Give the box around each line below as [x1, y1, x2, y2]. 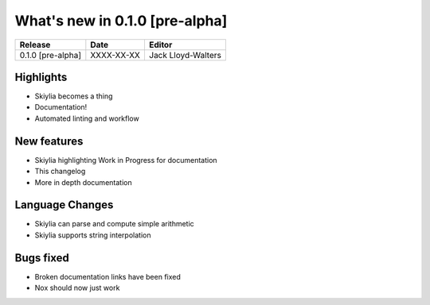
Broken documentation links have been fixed [34, 272, 181, 281]
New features [14, 134, 84, 148]
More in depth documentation [34, 177, 132, 187]
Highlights [14, 70, 68, 83]
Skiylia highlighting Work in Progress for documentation [34, 155, 218, 164]
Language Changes [14, 199, 114, 212]
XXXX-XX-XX [90, 49, 141, 60]
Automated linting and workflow [34, 114, 139, 123]
